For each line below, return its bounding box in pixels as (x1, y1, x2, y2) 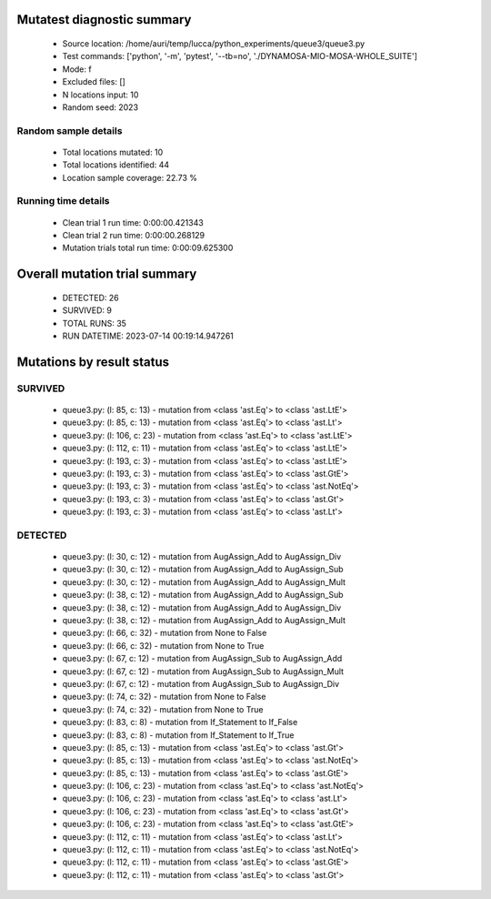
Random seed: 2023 (62, 101, 139, 113)
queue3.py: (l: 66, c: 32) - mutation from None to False (62, 628, 267, 639)
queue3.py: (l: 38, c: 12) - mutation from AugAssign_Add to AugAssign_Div (62, 601, 341, 613)
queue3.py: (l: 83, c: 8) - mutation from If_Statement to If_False (62, 717, 298, 728)
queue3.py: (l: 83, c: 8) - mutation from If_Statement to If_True (62, 729, 295, 741)
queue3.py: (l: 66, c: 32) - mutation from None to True (62, 640, 265, 651)
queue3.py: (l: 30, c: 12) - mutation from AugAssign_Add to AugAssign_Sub (62, 564, 345, 575)
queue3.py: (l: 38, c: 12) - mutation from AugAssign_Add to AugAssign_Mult (62, 615, 346, 626)
